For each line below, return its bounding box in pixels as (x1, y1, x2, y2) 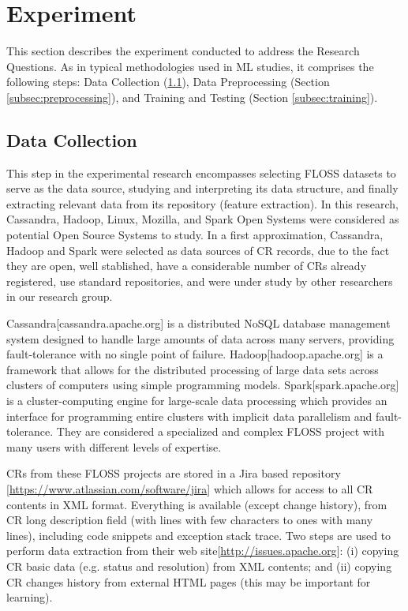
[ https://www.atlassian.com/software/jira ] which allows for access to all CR (6, 480, 373, 497)
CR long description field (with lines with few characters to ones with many (6, 512, 373, 528)
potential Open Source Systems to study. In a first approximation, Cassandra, (6, 227, 384, 243)
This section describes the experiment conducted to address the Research (6, 43, 360, 59)
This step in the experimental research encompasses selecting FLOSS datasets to (6, 164, 396, 181)
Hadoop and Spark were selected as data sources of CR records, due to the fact (6, 242, 390, 258)
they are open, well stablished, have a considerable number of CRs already (6, 257, 367, 274)
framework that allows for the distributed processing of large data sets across (6, 361, 379, 377)
